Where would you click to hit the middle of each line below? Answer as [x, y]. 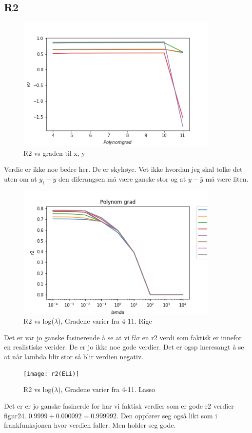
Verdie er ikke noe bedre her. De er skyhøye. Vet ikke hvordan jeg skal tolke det [123, 169]
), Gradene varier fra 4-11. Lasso [107, 389]
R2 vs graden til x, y [54, 153]
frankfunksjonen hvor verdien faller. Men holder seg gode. [90, 425]
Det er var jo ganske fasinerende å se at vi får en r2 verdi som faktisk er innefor [123, 337]
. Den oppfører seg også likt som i [167, 415]
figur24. [15, 415]
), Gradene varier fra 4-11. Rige [105, 321]
